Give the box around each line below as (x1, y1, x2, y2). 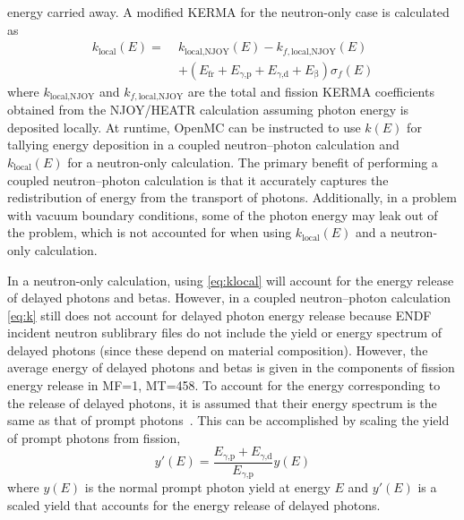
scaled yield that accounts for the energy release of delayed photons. (7, 495, 381, 514)
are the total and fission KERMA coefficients (187, 81, 434, 100)
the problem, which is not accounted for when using (7, 223, 292, 242)
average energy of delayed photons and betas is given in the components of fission (7, 358, 455, 377)
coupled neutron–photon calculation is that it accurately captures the (7, 170, 389, 189)
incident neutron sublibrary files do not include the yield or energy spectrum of (7, 323, 443, 342)
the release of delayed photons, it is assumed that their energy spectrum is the (7, 393, 437, 412)
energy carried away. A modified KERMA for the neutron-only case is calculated (7, 3, 450, 21)
